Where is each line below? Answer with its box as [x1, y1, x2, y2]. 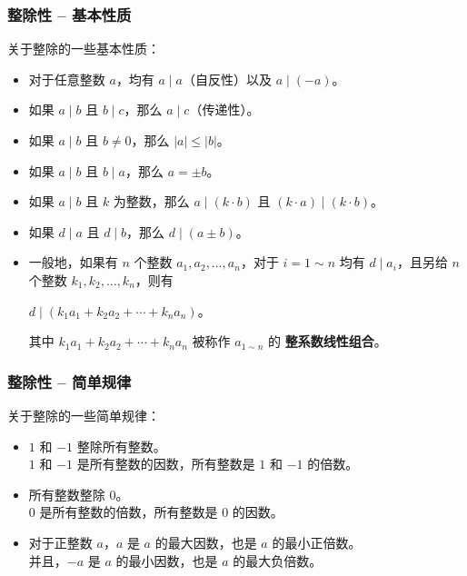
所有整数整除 [28, 484, 105, 503]
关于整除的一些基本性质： [7, 39, 160, 58]
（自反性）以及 [183, 69, 273, 88]
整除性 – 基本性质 [7, 3, 132, 25]
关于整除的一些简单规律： [7, 405, 160, 424]
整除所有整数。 [76, 436, 166, 455]
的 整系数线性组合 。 [268, 332, 387, 351]
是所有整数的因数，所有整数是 [76, 454, 255, 473]
